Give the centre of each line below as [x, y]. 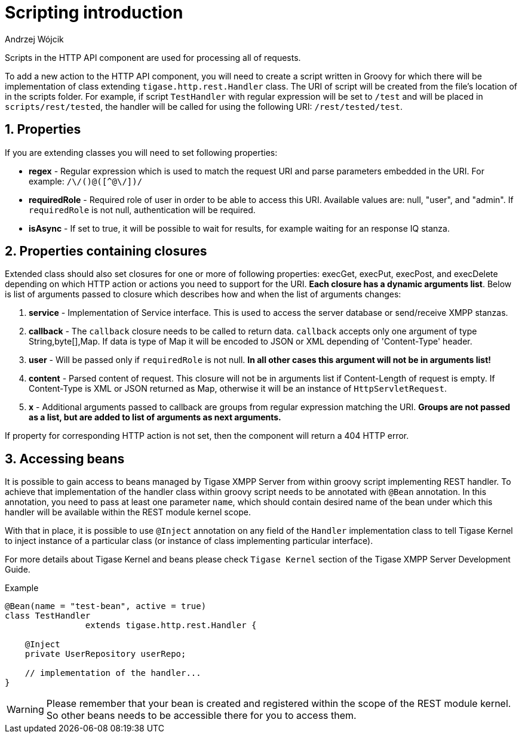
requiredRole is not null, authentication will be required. [142, 210]
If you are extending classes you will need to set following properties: [141, 152]
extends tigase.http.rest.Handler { [171, 625]
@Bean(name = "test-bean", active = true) [106, 606]
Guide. [18, 570]
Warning [25, 710]
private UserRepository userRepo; [105, 654]
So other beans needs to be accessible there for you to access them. [201, 716]
